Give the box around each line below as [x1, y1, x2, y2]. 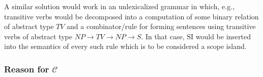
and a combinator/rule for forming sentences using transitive [67, 21, 256, 32]
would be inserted [195, 31, 251, 41]
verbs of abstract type [4, 31, 73, 41]
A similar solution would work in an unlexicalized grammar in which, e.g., [4, 1, 235, 11]
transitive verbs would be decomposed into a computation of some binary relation [4, 11, 259, 21]
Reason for [4, 62, 49, 75]
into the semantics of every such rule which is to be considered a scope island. [4, 41, 247, 52]
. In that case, [141, 31, 185, 41]
